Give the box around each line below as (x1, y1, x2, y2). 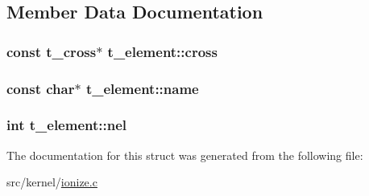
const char (6, 78, 75, 98)
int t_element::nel (6, 115, 126, 135)
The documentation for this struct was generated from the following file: (6, 146, 363, 163)
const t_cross (6, 41, 97, 61)
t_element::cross (107, 41, 218, 61)
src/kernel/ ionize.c (6, 174, 97, 190)
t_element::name (85, 78, 199, 98)
